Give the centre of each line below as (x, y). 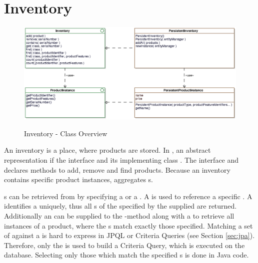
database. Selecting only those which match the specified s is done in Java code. (126, 255)
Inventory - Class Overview (66, 133)
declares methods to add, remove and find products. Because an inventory (117, 169)
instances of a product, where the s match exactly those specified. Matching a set (128, 225)
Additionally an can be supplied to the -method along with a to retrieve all (119, 215)
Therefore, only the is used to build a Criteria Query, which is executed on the (124, 245)
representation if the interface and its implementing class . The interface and (121, 159)
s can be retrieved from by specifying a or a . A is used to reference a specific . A (128, 196)
